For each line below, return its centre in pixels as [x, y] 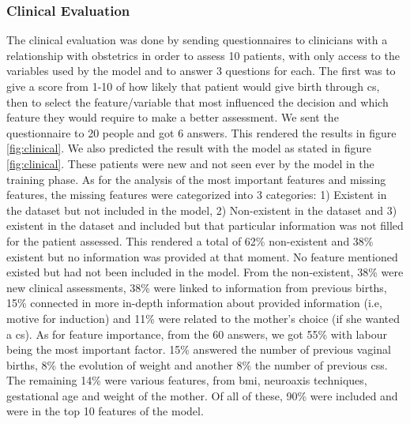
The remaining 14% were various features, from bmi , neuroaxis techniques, [187, 380]
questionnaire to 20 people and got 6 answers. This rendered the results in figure [201, 132]
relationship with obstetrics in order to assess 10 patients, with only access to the [203, 55]
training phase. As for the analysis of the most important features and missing [196, 179]
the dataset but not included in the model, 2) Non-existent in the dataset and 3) [202, 210]
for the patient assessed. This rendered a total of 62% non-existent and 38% [190, 240]
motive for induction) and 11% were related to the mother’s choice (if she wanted [203, 318]
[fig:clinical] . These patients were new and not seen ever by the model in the [190, 163]
